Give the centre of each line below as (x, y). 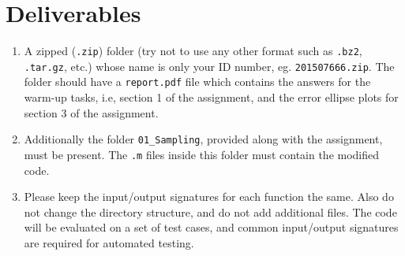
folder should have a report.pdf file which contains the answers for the (197, 82)
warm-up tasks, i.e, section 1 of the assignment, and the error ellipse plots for (211, 97)
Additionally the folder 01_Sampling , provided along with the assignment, (203, 139)
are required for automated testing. (109, 242)
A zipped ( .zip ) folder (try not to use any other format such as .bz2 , (193, 51)
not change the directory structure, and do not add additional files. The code (210, 211)
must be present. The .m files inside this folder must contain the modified (202, 154)
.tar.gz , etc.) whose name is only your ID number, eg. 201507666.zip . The (209, 66)
